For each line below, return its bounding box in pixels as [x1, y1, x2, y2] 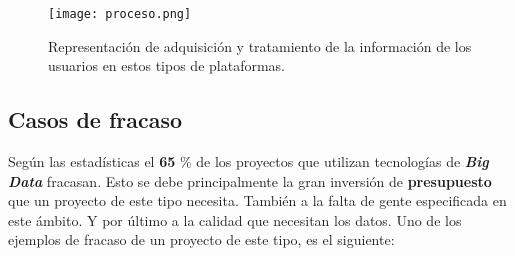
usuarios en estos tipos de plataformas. [48, 55, 285, 76]
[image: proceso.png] [48, 7, 192, 21]
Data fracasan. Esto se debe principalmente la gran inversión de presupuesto [8, 170, 492, 191]
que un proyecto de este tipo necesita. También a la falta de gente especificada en [8, 190, 507, 211]
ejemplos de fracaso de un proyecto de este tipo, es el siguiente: [8, 229, 395, 250]
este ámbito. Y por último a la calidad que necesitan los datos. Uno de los [8, 209, 462, 230]
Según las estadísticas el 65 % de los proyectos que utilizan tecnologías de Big [8, 151, 489, 172]
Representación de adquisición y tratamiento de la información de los [48, 35, 472, 56]
